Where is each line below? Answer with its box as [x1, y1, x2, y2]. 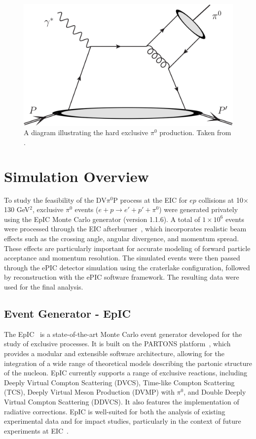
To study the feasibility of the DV [4, 194, 107, 205]
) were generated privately [159, 204, 238, 215]
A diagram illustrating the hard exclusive [24, 127, 148, 138]
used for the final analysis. [4, 282, 83, 292]
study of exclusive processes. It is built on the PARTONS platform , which [4, 338, 231, 349]
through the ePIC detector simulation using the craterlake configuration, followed [4, 262, 250, 272]
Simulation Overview [4, 166, 149, 186]
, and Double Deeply [183, 387, 246, 397]
